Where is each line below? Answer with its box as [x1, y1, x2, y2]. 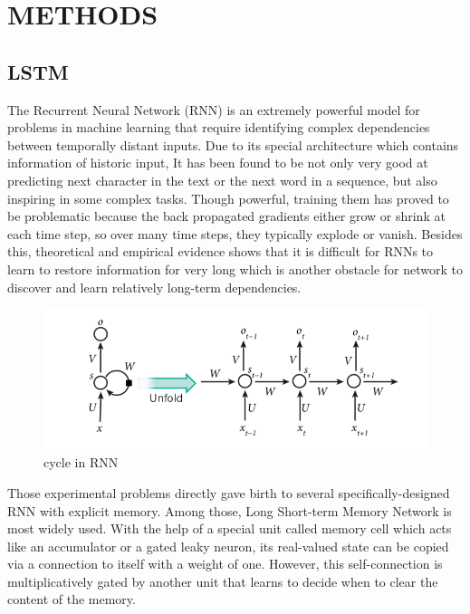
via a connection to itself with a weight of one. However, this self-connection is [7, 554, 443, 573]
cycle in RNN [43, 453, 119, 472]
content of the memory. [7, 590, 136, 609]
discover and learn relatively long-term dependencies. [7, 277, 302, 296]
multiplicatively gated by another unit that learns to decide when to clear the [7, 571, 438, 590]
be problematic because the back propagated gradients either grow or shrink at [7, 206, 446, 225]
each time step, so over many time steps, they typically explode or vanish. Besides [7, 224, 463, 243]
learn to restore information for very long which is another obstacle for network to [7, 259, 464, 278]
